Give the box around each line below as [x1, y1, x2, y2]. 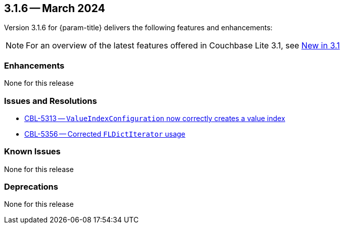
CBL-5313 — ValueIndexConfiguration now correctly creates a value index [24, 113, 285, 123]
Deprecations [4, 182, 58, 192]
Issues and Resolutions [4, 95, 97, 106]
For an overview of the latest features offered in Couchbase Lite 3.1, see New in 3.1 [26, 40, 340, 51]
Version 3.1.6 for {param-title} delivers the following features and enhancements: [4, 23, 273, 32]
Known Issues [4, 146, 61, 157]
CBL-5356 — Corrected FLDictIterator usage [24, 129, 186, 138]
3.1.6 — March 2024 [4, 2, 105, 15]
